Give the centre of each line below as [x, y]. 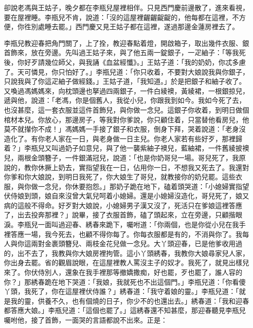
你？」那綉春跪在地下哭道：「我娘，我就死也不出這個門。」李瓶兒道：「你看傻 [125, 281]
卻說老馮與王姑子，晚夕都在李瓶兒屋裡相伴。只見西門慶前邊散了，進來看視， [126, 7]
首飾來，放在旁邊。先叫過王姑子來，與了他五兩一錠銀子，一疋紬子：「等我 [121, 52]
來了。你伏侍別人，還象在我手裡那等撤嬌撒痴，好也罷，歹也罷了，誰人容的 [123, 272]
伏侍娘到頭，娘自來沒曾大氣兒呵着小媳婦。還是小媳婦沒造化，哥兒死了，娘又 [126, 196]
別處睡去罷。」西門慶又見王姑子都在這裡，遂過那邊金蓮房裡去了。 [135, 27]
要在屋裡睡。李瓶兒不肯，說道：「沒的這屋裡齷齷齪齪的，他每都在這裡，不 [121, 17]
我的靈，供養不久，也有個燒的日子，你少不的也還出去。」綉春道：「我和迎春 [130, 300]
